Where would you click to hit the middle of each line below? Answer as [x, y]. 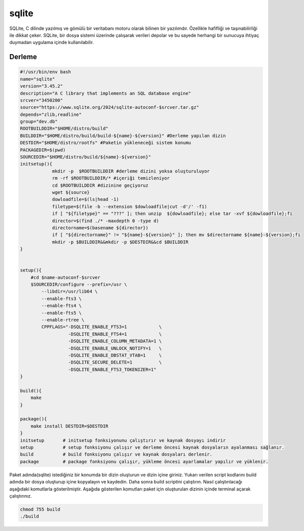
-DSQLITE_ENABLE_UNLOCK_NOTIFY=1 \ [115, 348]
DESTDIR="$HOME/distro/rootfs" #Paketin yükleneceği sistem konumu [106, 143]
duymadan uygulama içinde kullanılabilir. [51, 43]
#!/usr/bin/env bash [45, 72]
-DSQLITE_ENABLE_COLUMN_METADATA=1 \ [115, 341]
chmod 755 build [40, 509]
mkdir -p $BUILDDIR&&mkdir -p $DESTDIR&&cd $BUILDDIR [120, 242]
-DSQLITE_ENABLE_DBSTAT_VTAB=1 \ [115, 355]
